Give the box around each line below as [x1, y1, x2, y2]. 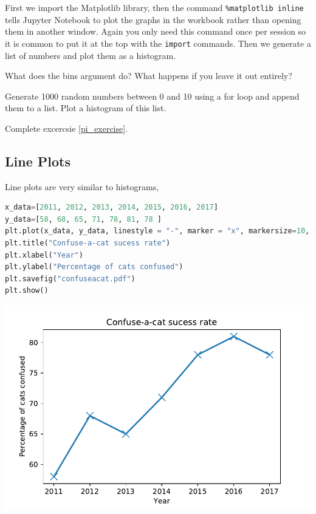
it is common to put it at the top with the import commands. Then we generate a [5, 36, 311, 49]
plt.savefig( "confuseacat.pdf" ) [5, 274, 136, 283]
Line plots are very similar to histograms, [5, 180, 159, 193]
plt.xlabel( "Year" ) [5, 250, 83, 259]
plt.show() [5, 286, 49, 295]
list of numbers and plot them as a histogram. [5, 49, 176, 61]
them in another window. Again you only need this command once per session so [5, 25, 306, 38]
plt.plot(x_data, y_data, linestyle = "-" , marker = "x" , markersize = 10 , [5, 227, 310, 236]
